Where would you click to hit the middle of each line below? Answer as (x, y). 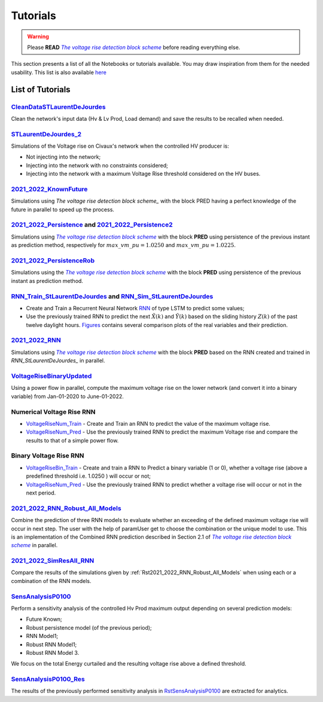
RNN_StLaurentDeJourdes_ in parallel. (58, 361)
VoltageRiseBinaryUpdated (51, 376)
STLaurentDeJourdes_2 (46, 134)
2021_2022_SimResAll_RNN (53, 561)
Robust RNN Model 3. (53, 652)
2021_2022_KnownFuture (49, 189)
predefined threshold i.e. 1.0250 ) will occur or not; (88, 476)
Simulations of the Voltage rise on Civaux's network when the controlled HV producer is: (120, 146)
